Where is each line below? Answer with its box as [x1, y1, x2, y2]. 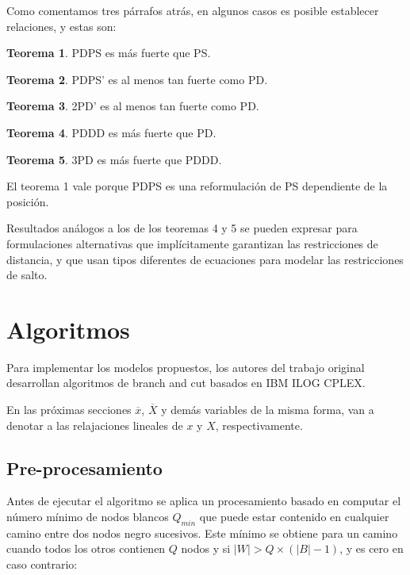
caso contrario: [6, 556, 78, 572]
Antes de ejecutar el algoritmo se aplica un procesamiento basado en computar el [6, 493, 401, 509]
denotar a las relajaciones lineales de [6, 416, 183, 433]
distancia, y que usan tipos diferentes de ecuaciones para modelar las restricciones [6, 251, 404, 267]
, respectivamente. [215, 416, 303, 433]
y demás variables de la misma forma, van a [161, 401, 374, 418]
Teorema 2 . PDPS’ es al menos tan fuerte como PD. [6, 71, 268, 87]
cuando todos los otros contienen [6, 540, 166, 557]
